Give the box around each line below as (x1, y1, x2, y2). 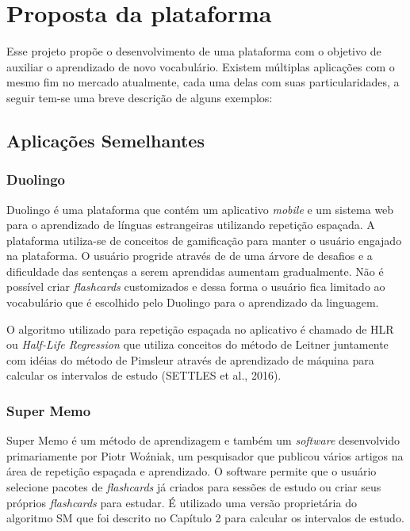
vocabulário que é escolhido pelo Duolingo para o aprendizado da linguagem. (6, 294, 379, 311)
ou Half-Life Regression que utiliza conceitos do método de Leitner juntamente (6, 336, 389, 353)
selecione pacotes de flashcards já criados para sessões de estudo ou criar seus (6, 479, 381, 495)
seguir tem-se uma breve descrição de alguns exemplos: (6, 89, 273, 105)
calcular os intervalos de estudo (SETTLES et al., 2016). (6, 367, 282, 384)
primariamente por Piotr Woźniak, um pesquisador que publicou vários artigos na (6, 447, 404, 464)
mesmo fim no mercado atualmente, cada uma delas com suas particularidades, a (6, 74, 400, 90)
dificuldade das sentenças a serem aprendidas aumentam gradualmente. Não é (6, 262, 384, 279)
